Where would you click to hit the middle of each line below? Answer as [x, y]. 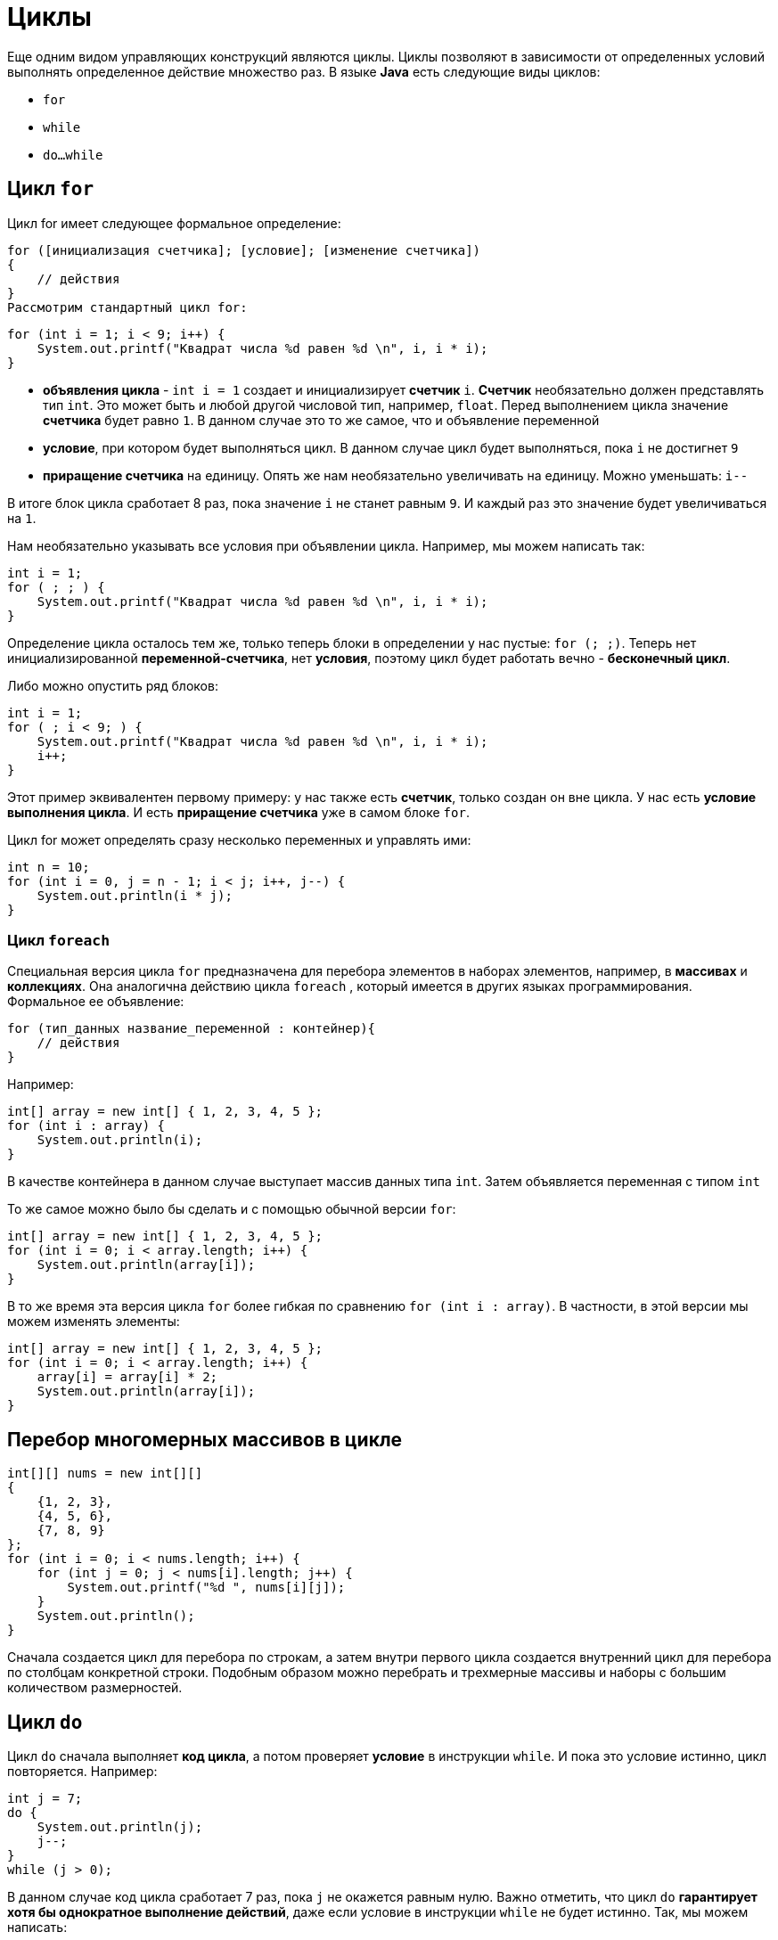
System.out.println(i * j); [135, 895]
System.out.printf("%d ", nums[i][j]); [206, 1588]
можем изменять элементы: [94, 1322]
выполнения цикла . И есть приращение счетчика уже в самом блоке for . [238, 812]
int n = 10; [49, 867]
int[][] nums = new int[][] [105, 1473]
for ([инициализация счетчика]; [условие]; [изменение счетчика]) [244, 250]
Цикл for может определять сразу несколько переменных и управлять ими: [239, 839]
